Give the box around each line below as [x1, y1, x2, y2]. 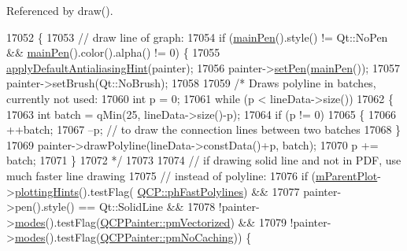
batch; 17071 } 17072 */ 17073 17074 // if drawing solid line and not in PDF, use [6, 152, 401, 168]
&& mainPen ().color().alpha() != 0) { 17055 [6, 44, 220, 61]
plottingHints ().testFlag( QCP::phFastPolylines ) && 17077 [14, 183, 300, 199]
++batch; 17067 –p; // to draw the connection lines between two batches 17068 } [6, 121, 401, 138]
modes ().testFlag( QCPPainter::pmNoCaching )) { [14, 229, 252, 245]
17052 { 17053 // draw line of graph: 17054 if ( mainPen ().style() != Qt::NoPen [6, 28, 388, 45]
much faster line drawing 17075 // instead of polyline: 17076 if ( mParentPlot [6, 167, 378, 183]
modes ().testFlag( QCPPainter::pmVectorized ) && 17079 [14, 213, 287, 230]
